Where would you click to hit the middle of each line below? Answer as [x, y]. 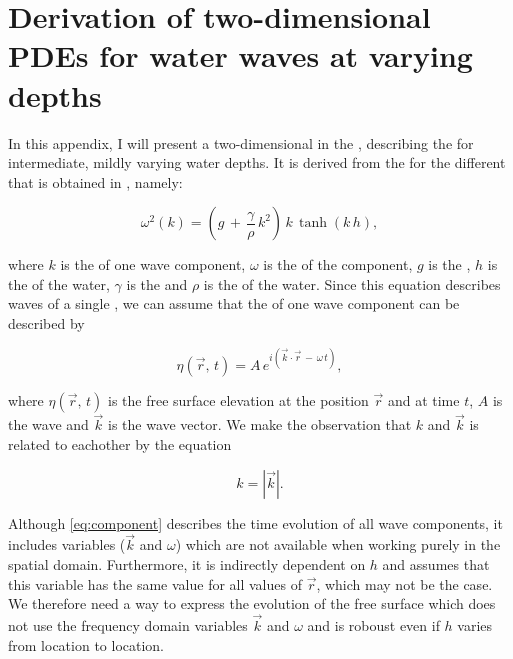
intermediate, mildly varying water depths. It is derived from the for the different [257, 162]
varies [475, 624]
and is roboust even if [373, 624]
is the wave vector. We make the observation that [259, 424]
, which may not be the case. [404, 583]
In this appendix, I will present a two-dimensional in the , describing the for [241, 142]
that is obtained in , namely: [95, 181]
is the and [157, 283]
